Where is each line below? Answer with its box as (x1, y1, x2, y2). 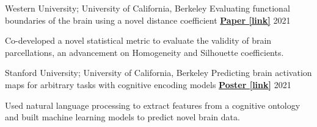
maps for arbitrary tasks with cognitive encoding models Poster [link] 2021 (5, 78, 291, 91)
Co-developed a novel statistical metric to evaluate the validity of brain (5, 34, 272, 47)
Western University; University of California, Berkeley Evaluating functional (5, 2, 290, 14)
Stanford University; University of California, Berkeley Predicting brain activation (5, 66, 312, 79)
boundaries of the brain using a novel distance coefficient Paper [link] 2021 (5, 13, 291, 26)
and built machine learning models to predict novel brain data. (5, 111, 240, 123)
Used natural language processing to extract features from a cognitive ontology (5, 98, 301, 111)
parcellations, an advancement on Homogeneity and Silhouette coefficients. (5, 46, 284, 58)
